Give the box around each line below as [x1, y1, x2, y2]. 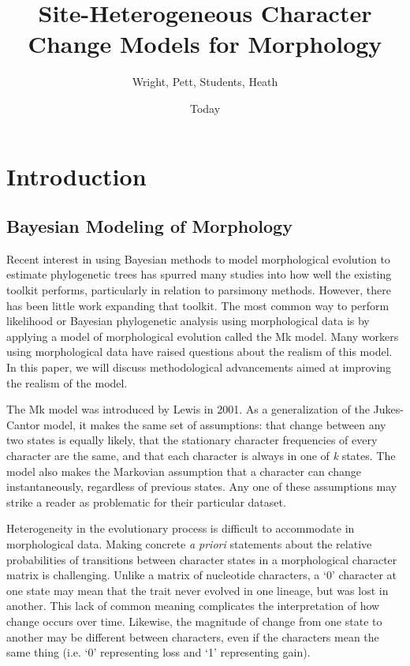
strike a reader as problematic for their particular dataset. [6, 493, 286, 510]
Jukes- [373, 401, 404, 417]
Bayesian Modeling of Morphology [6, 214, 293, 238]
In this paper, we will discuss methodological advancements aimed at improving [6, 359, 392, 376]
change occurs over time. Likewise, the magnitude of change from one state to [6, 612, 382, 629]
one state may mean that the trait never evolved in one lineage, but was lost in [6, 582, 389, 598]
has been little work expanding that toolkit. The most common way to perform [6, 297, 389, 313]
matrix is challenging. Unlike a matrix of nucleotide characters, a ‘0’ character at [6, 567, 397, 583]
